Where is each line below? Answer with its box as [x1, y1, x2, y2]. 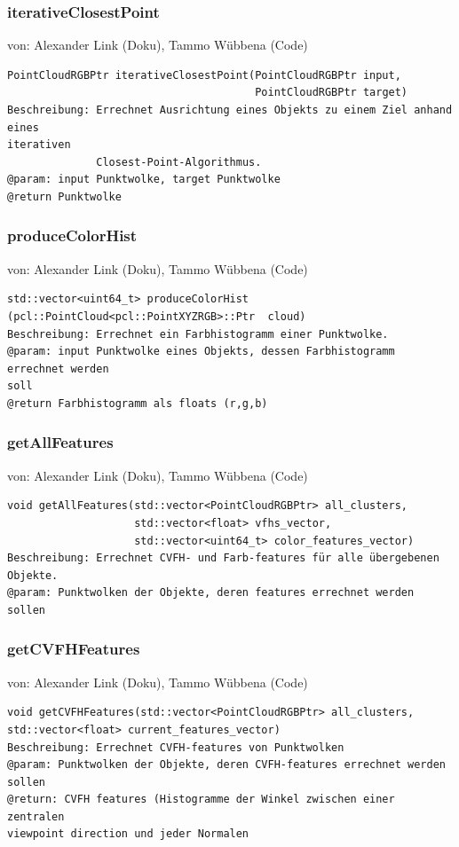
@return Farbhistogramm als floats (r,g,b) [7, 396, 268, 410]
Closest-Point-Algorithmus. [96, 155, 262, 169]
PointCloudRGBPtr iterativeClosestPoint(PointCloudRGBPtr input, [7, 68, 401, 82]
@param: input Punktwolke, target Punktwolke [7, 173, 281, 186]
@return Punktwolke [7, 190, 122, 203]
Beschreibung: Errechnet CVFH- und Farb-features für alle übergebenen [7, 552, 439, 565]
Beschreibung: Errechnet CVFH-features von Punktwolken [7, 741, 344, 754]
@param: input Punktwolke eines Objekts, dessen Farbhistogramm [7, 345, 395, 358]
